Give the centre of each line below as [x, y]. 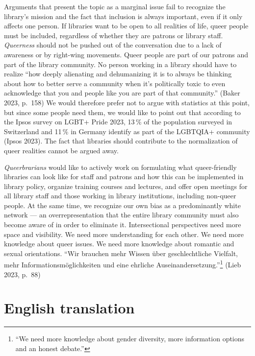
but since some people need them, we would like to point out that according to [122, 112]
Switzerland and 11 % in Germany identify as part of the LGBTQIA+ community [127, 131]
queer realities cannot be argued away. [61, 150]
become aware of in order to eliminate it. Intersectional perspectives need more [123, 225]
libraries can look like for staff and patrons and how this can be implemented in [124, 177]
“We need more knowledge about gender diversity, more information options [130, 339]
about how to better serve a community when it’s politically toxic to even [115, 83]
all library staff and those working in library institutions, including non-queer [120, 196]
